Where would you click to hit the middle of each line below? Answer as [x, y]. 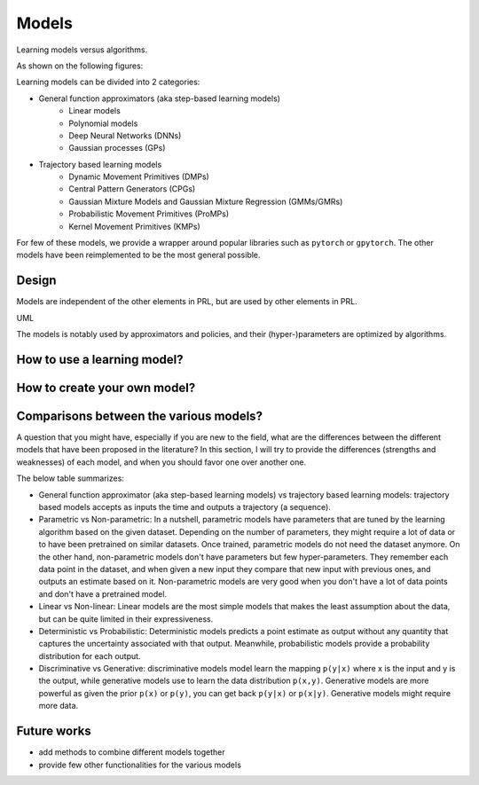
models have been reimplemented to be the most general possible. [138, 255]
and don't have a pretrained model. [103, 593]
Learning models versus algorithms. [82, 50]
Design [36, 281]
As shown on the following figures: [80, 66]
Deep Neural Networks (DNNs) [125, 135]
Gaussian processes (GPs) [117, 148]
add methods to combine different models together [132, 752]
